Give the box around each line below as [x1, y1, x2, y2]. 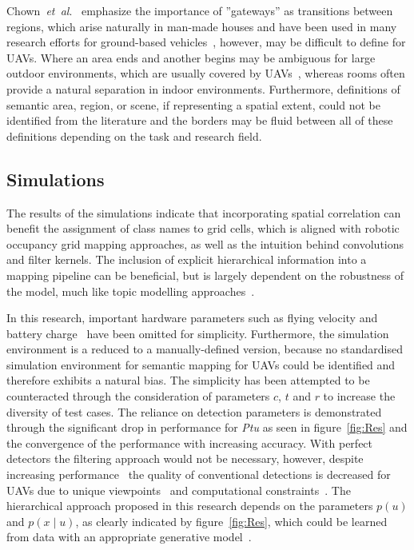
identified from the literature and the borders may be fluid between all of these [6, 112, 393, 129]
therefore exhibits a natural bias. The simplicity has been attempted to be [6, 372, 370, 389]
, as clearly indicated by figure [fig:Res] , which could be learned [75, 512, 388, 529]
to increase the [323, 388, 396, 405]
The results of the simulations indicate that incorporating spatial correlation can [6, 204, 401, 221]
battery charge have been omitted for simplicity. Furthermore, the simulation [6, 325, 389, 341]
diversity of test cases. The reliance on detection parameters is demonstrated [6, 403, 382, 420]
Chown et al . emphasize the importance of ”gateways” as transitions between [6, 2, 393, 18]
